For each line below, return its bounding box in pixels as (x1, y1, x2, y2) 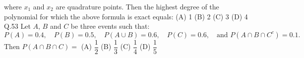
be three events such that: (70, 21, 150, 31)
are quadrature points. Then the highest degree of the (56, 1, 219, 11)
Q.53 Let (4, 21, 31, 31)
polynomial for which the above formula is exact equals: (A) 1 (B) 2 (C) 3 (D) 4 (4, 11, 248, 21)
